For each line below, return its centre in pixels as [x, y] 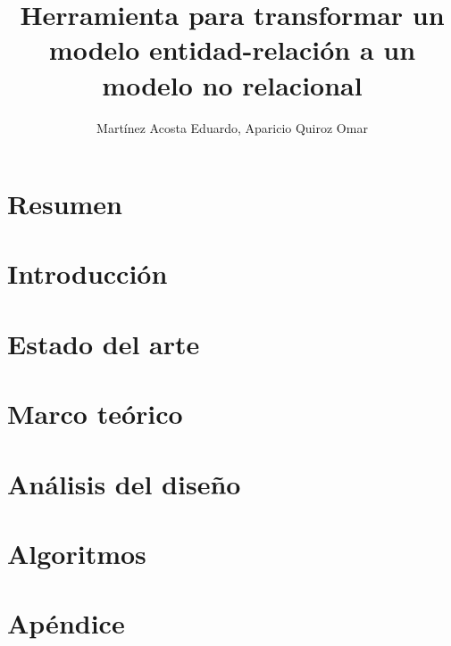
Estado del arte [104, 343]
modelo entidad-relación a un [232, 50]
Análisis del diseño [124, 483]
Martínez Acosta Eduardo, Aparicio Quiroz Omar [232, 127]
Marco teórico [95, 414]
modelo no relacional [232, 84]
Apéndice [66, 623]
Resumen [65, 204]
